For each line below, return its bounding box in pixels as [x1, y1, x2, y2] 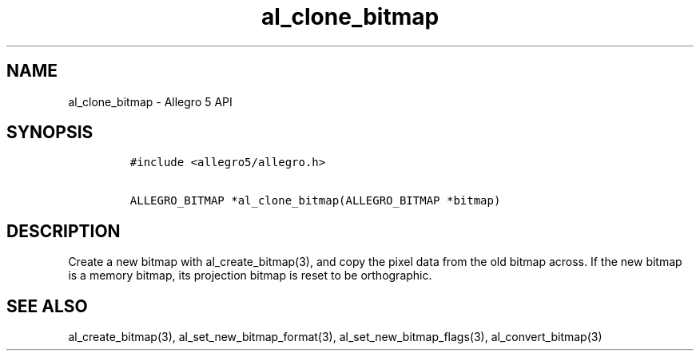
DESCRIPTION [6, 220, 121, 241]
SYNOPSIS [6, 122, 93, 143]
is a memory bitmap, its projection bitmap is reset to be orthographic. [68, 268, 432, 283]
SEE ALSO [6, 296, 88, 316]
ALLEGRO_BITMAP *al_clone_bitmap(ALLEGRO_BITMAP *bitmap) [129, 194, 501, 208]
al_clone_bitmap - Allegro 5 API [68, 94, 233, 109]
